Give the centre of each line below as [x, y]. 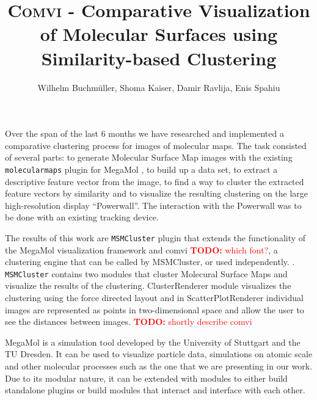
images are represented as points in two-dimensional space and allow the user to [155, 309]
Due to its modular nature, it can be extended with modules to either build [146, 378]
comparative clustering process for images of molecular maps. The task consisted [156, 145]
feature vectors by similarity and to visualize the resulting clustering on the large [157, 193]
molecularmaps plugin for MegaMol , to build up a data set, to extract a [141, 169]
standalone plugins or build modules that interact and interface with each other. [155, 390]
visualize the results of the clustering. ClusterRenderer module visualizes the [148, 285]
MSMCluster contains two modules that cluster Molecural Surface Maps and [146, 273]
